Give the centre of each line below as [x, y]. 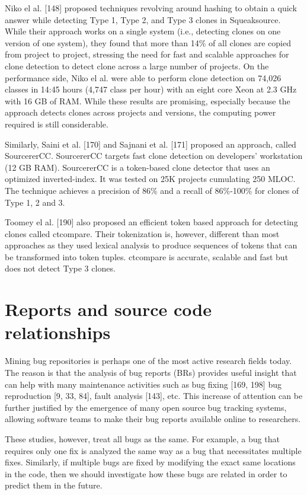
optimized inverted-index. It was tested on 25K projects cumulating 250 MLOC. [150, 179]
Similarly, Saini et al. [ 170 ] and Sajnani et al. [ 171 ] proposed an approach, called [151, 144]
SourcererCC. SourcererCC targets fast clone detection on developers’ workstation [154, 156]
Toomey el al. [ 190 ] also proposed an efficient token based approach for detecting [151, 222]
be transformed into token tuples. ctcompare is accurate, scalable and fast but [147, 256]
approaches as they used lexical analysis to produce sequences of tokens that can [151, 245]
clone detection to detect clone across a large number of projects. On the [137, 66]
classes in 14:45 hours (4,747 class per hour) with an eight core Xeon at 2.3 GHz [151, 89]
